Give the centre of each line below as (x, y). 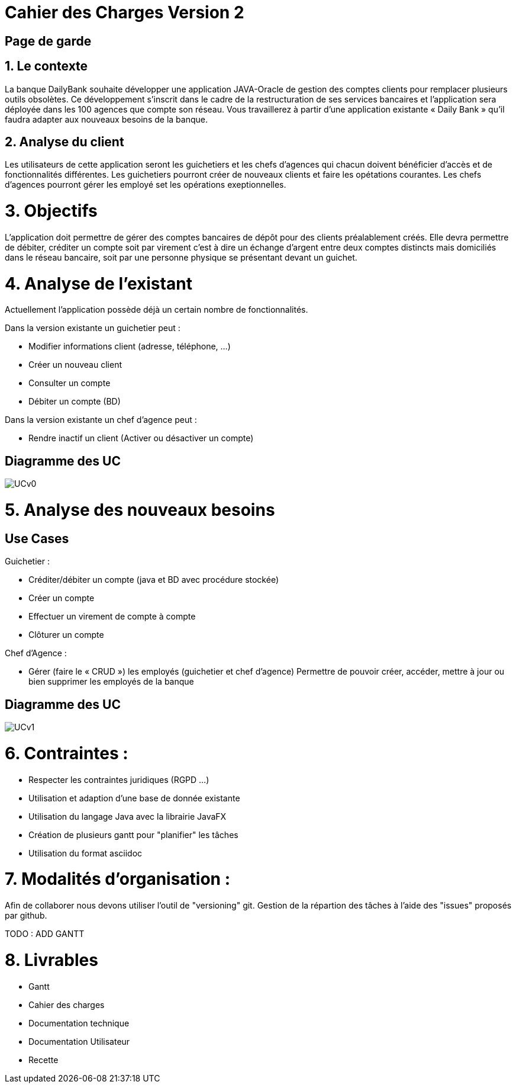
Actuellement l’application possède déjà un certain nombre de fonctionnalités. (157, 310)
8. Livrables (51, 960)
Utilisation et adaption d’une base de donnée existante (134, 798)
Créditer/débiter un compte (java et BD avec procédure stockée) (154, 580)
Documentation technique (79, 1023)
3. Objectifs (51, 211)
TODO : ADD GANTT (45, 934)
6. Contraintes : (67, 753)
